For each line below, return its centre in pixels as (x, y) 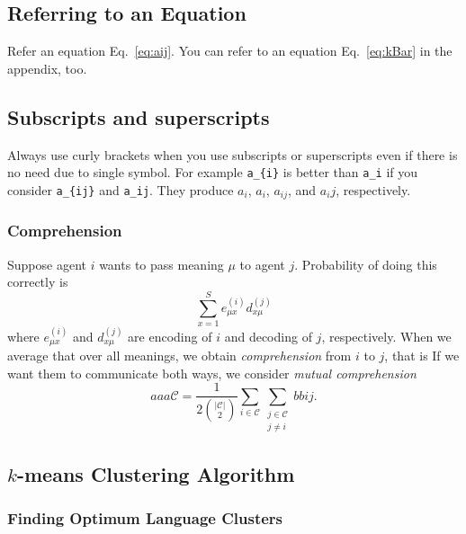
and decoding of (268, 336)
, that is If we (422, 356)
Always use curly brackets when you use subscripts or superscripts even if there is (233, 154)
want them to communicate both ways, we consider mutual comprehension (212, 373)
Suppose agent (47, 264)
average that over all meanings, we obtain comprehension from (179, 356)
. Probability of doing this (366, 264)
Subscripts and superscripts (139, 116)
